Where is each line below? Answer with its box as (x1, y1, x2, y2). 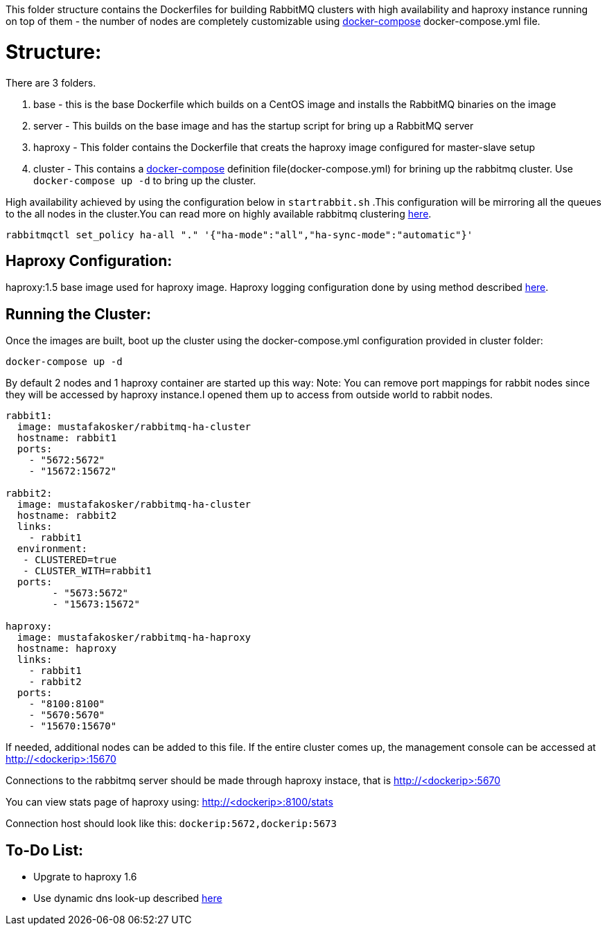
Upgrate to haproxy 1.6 (33, 871, 137, 883)
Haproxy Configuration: (6, 251, 173, 269)
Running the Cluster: (6, 305, 151, 323)
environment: (17, 543, 88, 555)
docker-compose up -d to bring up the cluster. (33, 174, 256, 186)
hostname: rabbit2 (17, 510, 117, 522)
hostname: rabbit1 (17, 432, 117, 444)
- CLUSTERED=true (23, 554, 117, 566)
